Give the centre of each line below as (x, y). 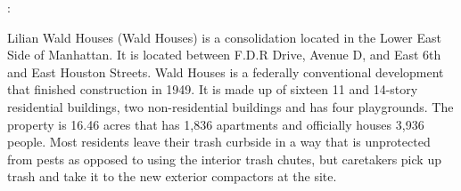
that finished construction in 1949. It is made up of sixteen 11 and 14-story (213, 89)
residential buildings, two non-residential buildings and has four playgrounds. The (230, 106)
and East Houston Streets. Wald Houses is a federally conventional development (226, 72)
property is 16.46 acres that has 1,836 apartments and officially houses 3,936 (216, 124)
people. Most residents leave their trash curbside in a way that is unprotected (219, 142)
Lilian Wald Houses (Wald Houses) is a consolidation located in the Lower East (224, 37)
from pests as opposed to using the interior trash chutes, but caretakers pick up (224, 159)
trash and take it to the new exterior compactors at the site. (172, 176)
